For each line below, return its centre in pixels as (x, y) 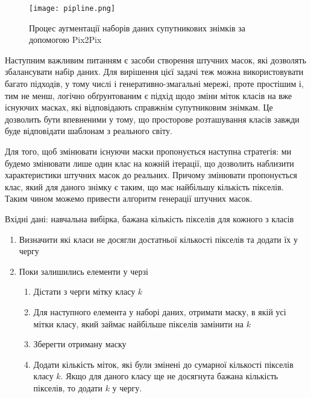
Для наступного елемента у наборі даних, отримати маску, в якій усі (160, 311)
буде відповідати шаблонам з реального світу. (89, 131)
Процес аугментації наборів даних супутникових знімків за (137, 27)
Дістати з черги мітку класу (84, 291)
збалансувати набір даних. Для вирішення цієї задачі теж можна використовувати (154, 72)
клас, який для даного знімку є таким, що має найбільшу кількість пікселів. (144, 186)
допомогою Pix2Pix (65, 40)
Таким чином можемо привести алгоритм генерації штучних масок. (129, 198)
